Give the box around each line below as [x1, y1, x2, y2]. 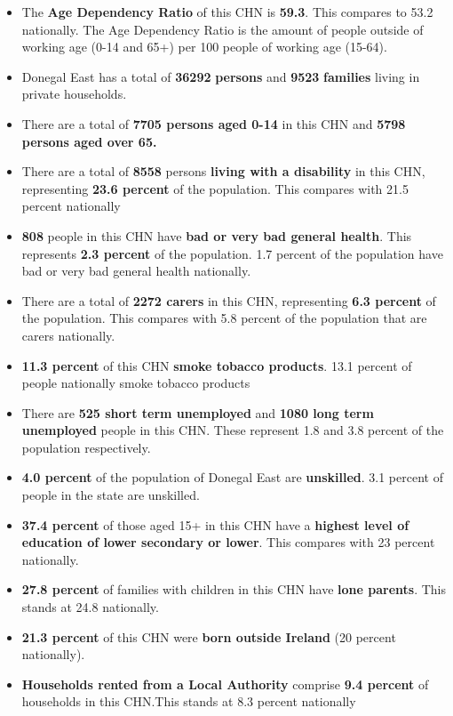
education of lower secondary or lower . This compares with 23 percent [21, 533, 435, 551]
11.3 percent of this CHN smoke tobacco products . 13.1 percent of [21, 356, 412, 374]
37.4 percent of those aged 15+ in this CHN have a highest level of [21, 515, 409, 534]
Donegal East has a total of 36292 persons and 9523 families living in [21, 67, 420, 85]
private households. [21, 84, 127, 103]
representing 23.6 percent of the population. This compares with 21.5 [21, 179, 409, 197]
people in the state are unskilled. [21, 486, 200, 504]
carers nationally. [21, 326, 115, 344]
